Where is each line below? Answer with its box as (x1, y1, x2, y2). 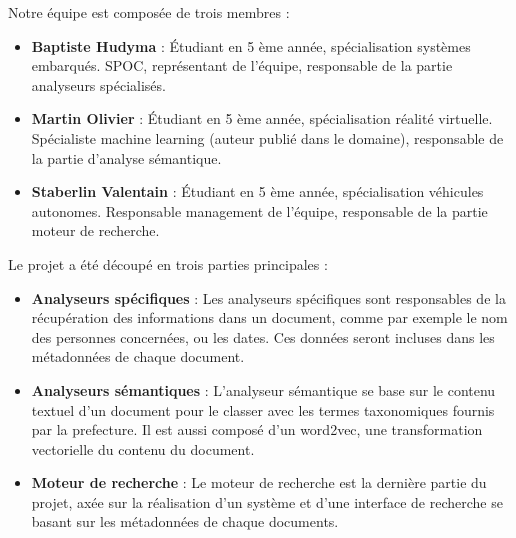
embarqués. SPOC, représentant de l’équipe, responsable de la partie (31, 55, 453, 76)
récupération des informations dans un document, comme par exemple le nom (31, 307, 508, 328)
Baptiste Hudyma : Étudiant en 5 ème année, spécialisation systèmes (31, 35, 471, 56)
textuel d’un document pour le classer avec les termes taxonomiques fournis (31, 399, 495, 420)
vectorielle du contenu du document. (31, 438, 255, 459)
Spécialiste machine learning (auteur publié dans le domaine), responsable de (31, 127, 504, 148)
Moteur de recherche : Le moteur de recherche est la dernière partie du (31, 472, 487, 493)
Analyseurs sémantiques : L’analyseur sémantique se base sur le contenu (31, 379, 496, 400)
